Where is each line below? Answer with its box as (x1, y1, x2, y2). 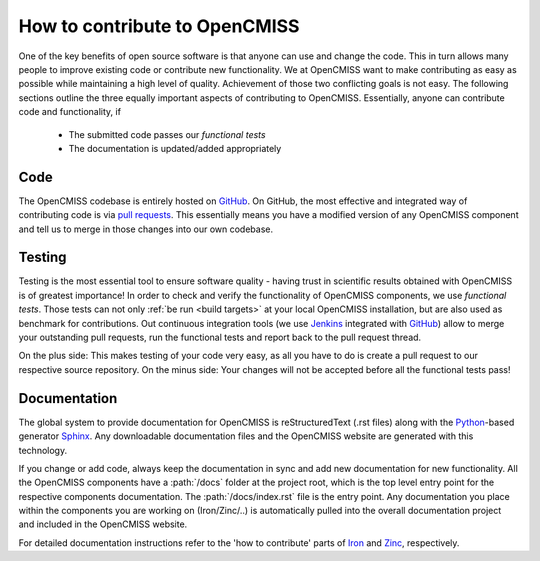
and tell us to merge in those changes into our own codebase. (18, 223, 274, 235)
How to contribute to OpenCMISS (18, 15, 300, 37)
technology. (18, 444, 68, 456)
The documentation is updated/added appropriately (68, 142, 282, 154)
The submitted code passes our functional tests (68, 128, 266, 140)
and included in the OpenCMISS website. (18, 518, 188, 530)
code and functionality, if (18, 106, 122, 118)
